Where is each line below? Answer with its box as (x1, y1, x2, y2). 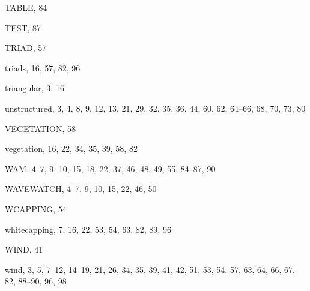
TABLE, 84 (5, 1, 47, 13)
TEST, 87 (5, 21, 41, 34)
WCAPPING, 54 (5, 202, 67, 215)
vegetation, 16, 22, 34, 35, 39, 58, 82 (5, 142, 138, 155)
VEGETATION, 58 (5, 122, 76, 134)
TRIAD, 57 (5, 41, 47, 54)
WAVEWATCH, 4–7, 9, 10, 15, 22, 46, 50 (5, 182, 157, 195)
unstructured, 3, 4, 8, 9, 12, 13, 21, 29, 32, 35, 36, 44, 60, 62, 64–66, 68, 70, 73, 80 (5, 101, 306, 114)
